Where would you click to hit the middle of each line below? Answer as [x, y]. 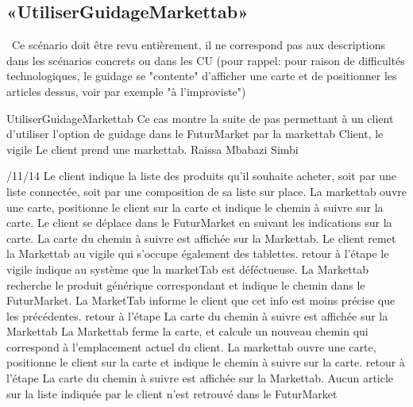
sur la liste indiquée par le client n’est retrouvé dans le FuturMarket [172, 393]
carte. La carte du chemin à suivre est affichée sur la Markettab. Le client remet [201, 238]
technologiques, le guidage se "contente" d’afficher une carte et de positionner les [202, 76]
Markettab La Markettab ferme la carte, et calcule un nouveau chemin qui [187, 331]
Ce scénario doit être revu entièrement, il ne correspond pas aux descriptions [199, 45]
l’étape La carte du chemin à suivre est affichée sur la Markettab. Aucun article [200, 378]
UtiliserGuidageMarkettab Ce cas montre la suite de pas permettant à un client [200, 118]
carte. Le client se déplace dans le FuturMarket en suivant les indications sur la [199, 223]
